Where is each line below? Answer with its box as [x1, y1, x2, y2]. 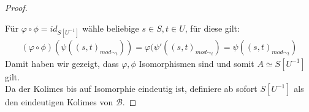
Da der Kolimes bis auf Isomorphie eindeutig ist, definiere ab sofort [5, 82, 257, 95]
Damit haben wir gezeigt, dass [5, 57, 119, 69]
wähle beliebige [82, 21, 139, 34]
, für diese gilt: [185, 21, 240, 34]
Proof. [5, 1, 28, 13]
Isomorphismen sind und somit [139, 57, 254, 69]
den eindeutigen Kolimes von [5, 96, 113, 108]
